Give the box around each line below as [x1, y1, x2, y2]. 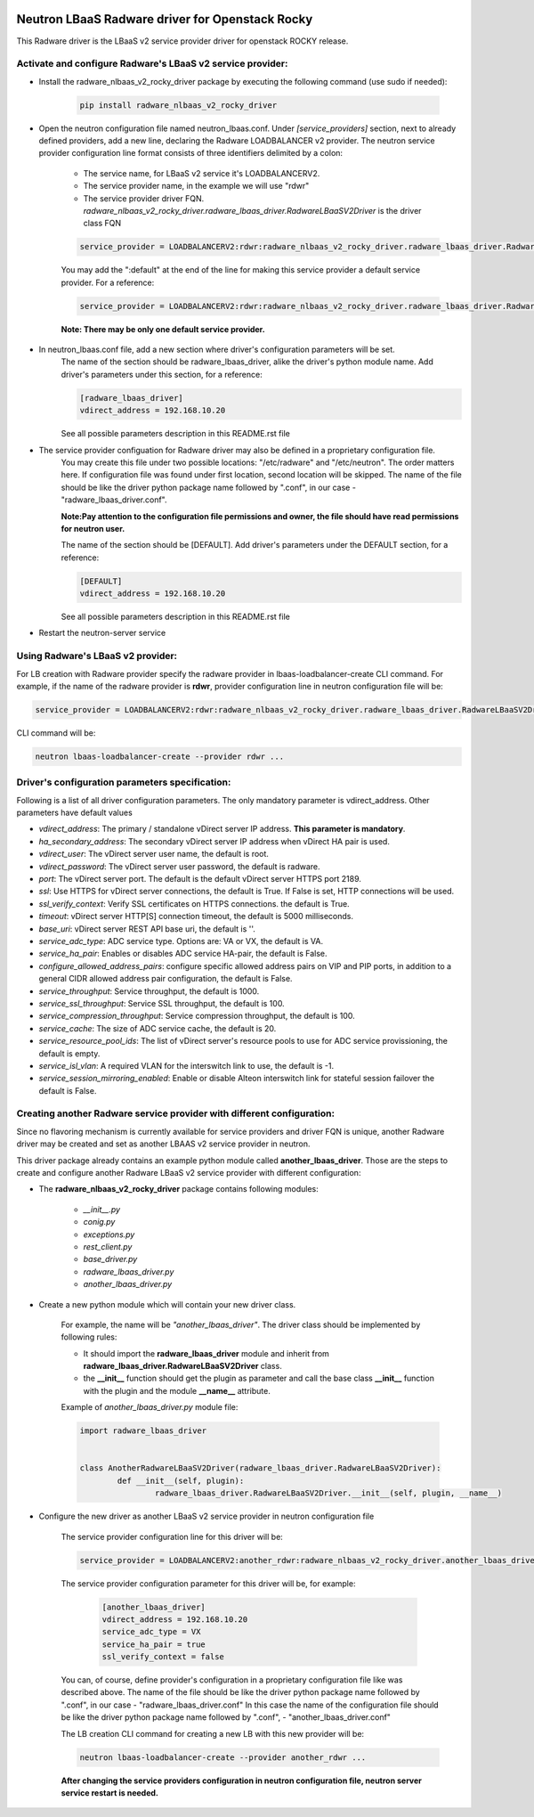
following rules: [61, 1332, 117, 1342]
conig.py [83, 1217, 116, 1227]
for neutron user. [61, 523, 125, 534]
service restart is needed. [61, 1787, 159, 1798]
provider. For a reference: [61, 277, 155, 288]
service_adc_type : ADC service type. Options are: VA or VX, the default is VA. [38, 936, 324, 946]
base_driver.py [83, 1254, 138, 1265]
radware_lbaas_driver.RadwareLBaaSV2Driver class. [83, 1361, 282, 1372]
